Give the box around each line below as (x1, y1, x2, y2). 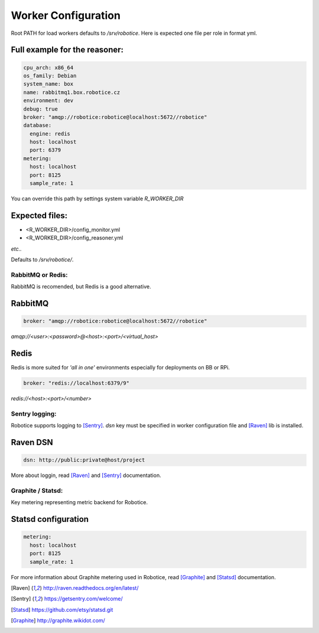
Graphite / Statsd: (11, 486, 63, 495)
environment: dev (23, 98, 74, 104)
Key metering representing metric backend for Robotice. (11, 499, 148, 506)
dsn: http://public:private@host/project (23, 457, 145, 463)
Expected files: (11, 210, 68, 220)
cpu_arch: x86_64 (23, 64, 74, 71)
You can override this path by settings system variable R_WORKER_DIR (11, 195, 184, 202)
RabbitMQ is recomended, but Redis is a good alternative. (11, 283, 151, 290)
